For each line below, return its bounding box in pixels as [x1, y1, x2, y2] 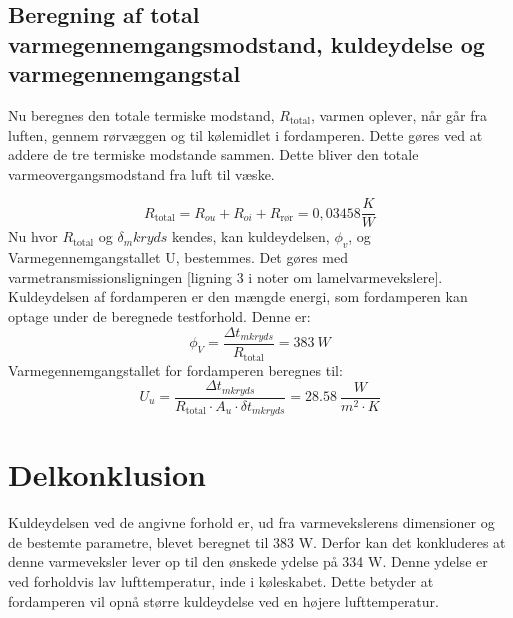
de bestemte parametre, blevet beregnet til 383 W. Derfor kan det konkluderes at [8, 531, 506, 552]
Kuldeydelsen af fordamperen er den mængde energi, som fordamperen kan [8, 286, 468, 307]
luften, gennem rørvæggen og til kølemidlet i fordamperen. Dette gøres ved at [8, 124, 483, 145]
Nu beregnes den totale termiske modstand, [8, 104, 275, 125]
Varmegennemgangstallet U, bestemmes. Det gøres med [8, 247, 349, 268]
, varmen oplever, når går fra [310, 104, 487, 125]
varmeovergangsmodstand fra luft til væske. [8, 163, 275, 184]
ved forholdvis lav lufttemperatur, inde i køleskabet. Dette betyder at [8, 570, 434, 591]
